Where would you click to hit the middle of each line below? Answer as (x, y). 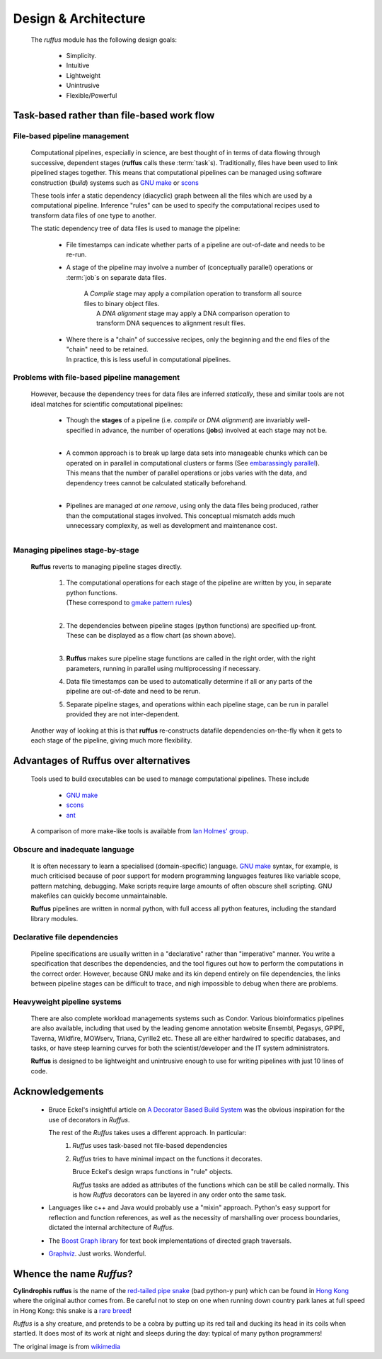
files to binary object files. (122, 303)
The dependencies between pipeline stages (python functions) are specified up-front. (192, 626)
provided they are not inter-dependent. (123, 714)
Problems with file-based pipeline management (97, 378)
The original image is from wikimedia (66, 1346)
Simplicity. (81, 55)
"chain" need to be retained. (107, 349)
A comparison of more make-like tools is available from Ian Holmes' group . (140, 831)
